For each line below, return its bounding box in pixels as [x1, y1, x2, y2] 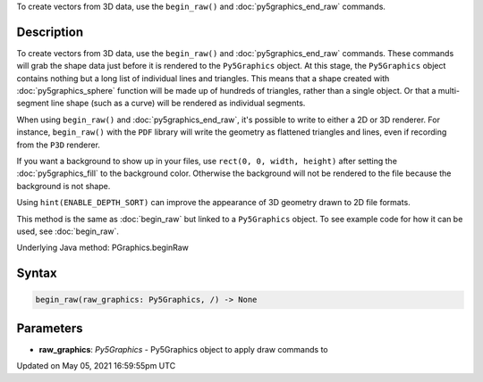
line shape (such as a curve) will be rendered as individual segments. [50, 98, 306, 109]
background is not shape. [16, 180, 111, 191]
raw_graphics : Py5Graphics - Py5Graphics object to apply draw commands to [38, 344, 328, 354]
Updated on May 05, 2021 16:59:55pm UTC [16, 361, 176, 371]
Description [16, 24, 84, 39]
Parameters [16, 320, 83, 336]
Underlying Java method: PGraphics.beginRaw [16, 242, 190, 253]
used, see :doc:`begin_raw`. [16, 226, 120, 237]
